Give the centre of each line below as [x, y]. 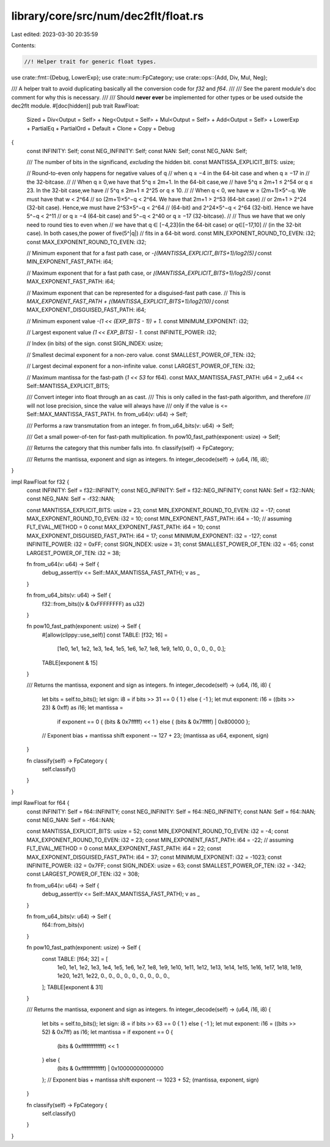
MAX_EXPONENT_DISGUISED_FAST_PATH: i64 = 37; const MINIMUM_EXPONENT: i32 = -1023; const [154, 857]
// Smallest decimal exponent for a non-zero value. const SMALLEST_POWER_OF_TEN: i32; [141, 354]
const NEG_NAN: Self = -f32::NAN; [71, 499]
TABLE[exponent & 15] [70, 663]
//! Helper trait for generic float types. [90, 62]
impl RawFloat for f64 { [40, 803]
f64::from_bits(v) [63, 925]
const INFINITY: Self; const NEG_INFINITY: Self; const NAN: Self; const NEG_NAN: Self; [137, 151]
